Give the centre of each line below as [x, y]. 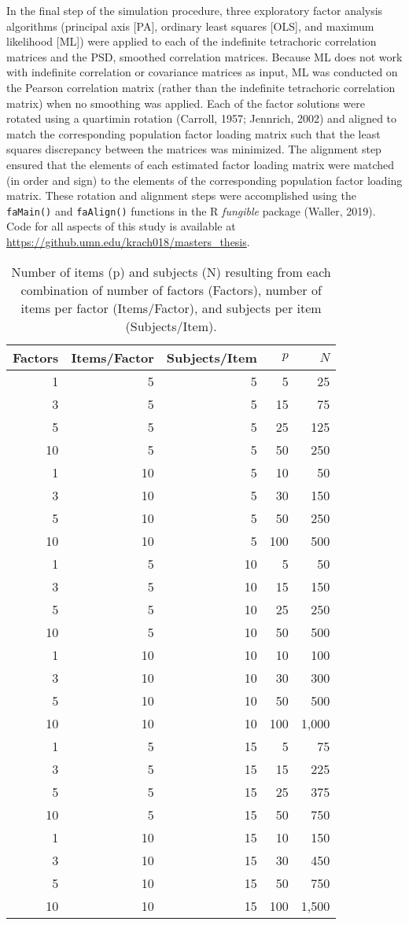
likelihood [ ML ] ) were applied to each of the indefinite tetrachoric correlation [192, 41]
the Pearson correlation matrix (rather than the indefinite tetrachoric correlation [201, 87]
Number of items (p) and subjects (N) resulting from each [171, 271]
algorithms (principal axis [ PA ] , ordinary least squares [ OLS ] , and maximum [190, 26]
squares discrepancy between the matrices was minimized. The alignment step [194, 149]
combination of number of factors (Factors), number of [171, 289]
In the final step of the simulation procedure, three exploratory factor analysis [195, 10]
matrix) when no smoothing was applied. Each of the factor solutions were [186, 103]
